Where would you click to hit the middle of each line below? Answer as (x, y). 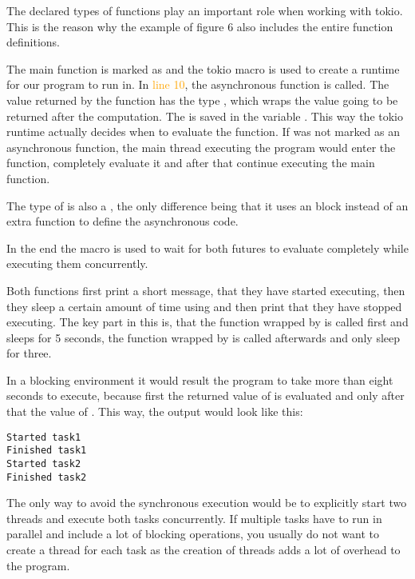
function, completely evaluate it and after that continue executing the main (191, 163)
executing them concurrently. (77, 264)
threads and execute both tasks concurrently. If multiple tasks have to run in (194, 518)
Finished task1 (47, 451)
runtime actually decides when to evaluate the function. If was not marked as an (204, 132)
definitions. (33, 42)
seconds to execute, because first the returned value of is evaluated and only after (206, 395)
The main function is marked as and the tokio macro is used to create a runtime (203, 68)
